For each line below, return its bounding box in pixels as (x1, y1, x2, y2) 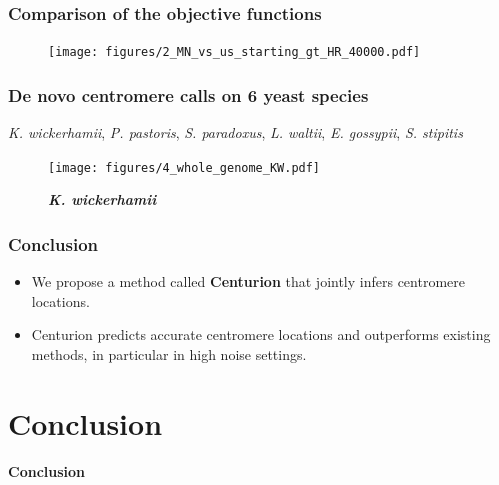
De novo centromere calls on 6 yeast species (8, 82, 369, 107)
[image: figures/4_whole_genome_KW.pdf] (48, 160, 321, 175)
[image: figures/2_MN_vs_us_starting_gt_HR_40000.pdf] (48, 45, 421, 60)
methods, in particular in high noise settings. (31, 343, 307, 364)
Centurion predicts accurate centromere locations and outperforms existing (31, 324, 491, 345)
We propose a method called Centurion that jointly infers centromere (31, 271, 465, 292)
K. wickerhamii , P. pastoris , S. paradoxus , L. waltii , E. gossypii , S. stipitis (8, 122, 463, 143)
